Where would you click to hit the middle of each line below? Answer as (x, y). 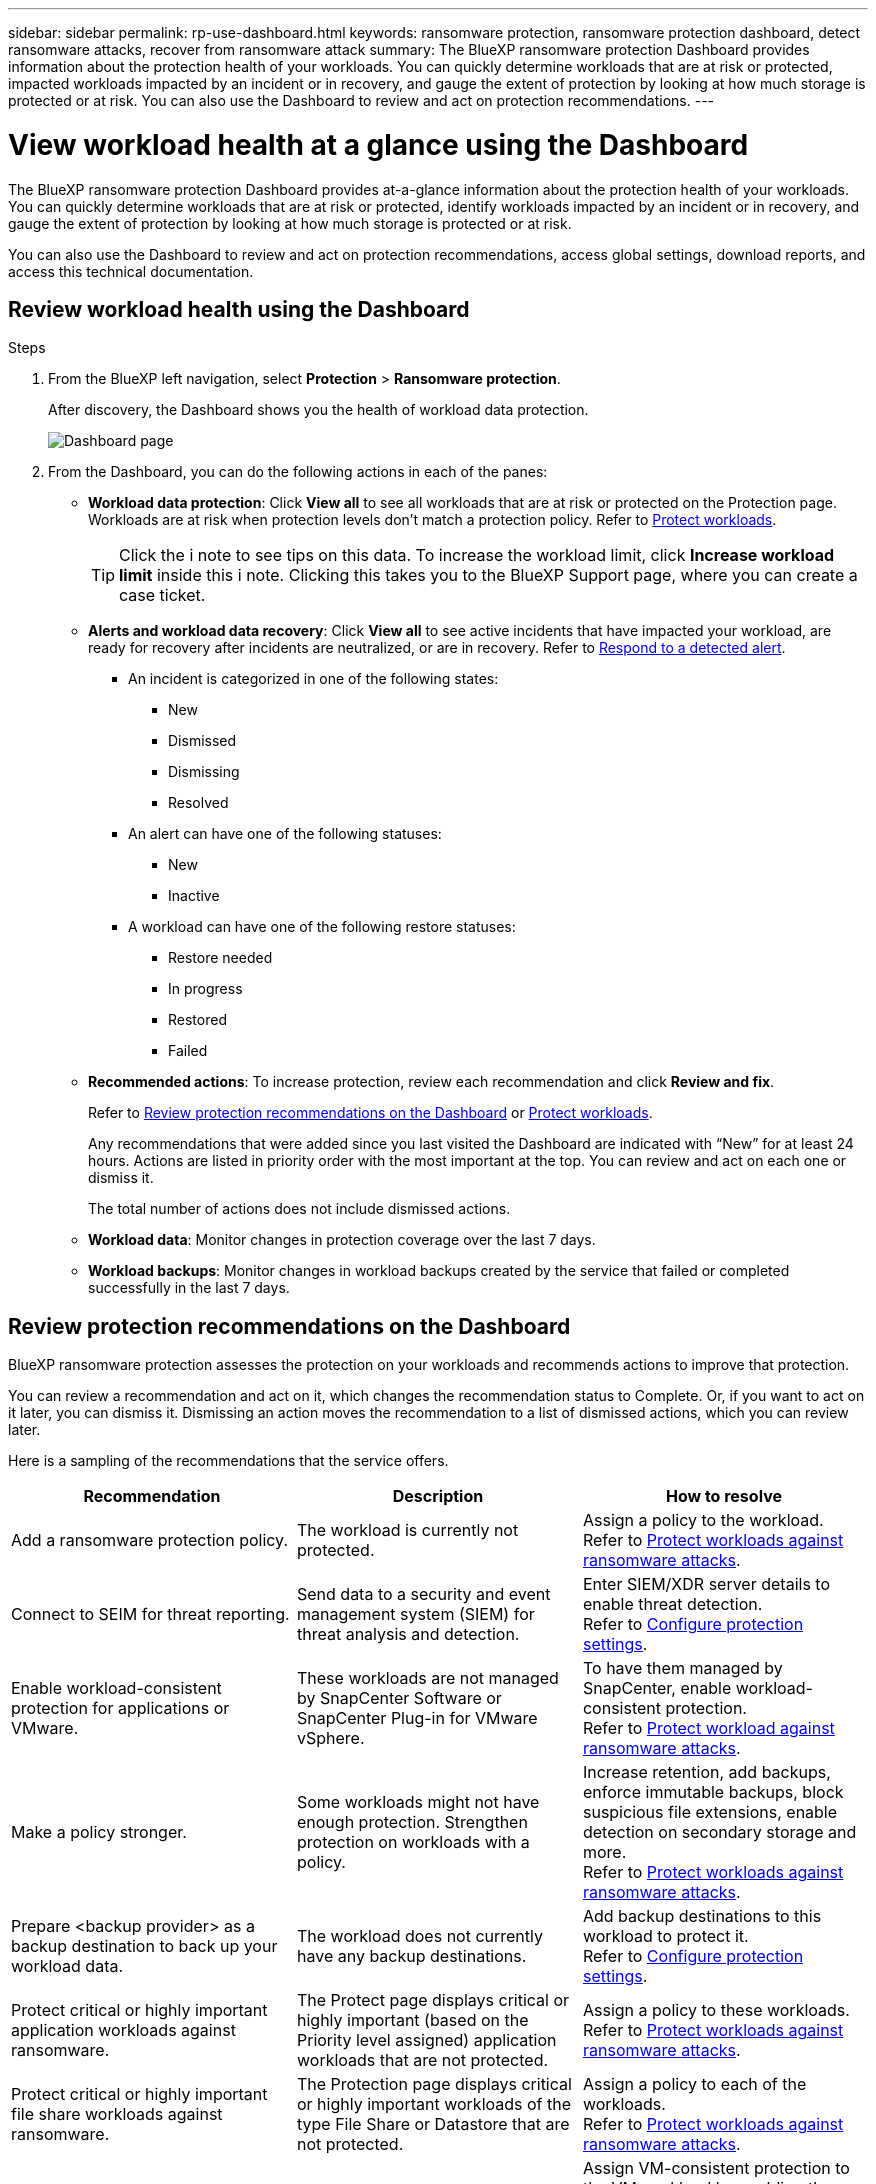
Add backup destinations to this (702, 1916)
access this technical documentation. (131, 271)
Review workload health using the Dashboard (239, 309)
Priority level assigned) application (426, 2040)
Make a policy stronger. (99, 1832)
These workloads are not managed (427, 1678)
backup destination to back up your (144, 1946)
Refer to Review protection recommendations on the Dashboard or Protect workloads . (370, 1113)
